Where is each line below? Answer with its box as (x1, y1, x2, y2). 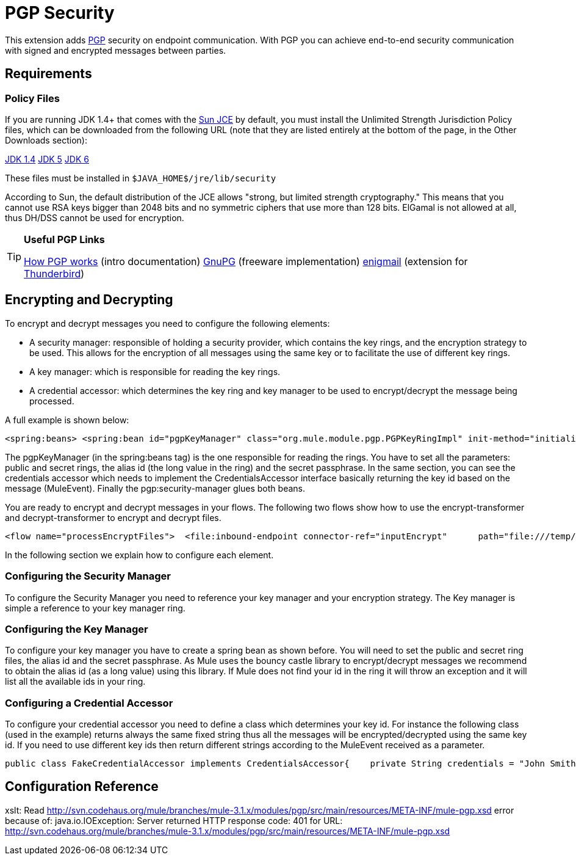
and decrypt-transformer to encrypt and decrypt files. (5, 512, 221, 523)
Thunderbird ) (24, 267, 85, 280)
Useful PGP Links (24, 233, 105, 246)
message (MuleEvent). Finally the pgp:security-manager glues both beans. (5, 483, 305, 494)
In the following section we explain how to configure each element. (5, 549, 274, 560)
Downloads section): (5, 134, 87, 145)
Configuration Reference (5, 779, 159, 795)
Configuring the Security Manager (5, 570, 171, 583)
